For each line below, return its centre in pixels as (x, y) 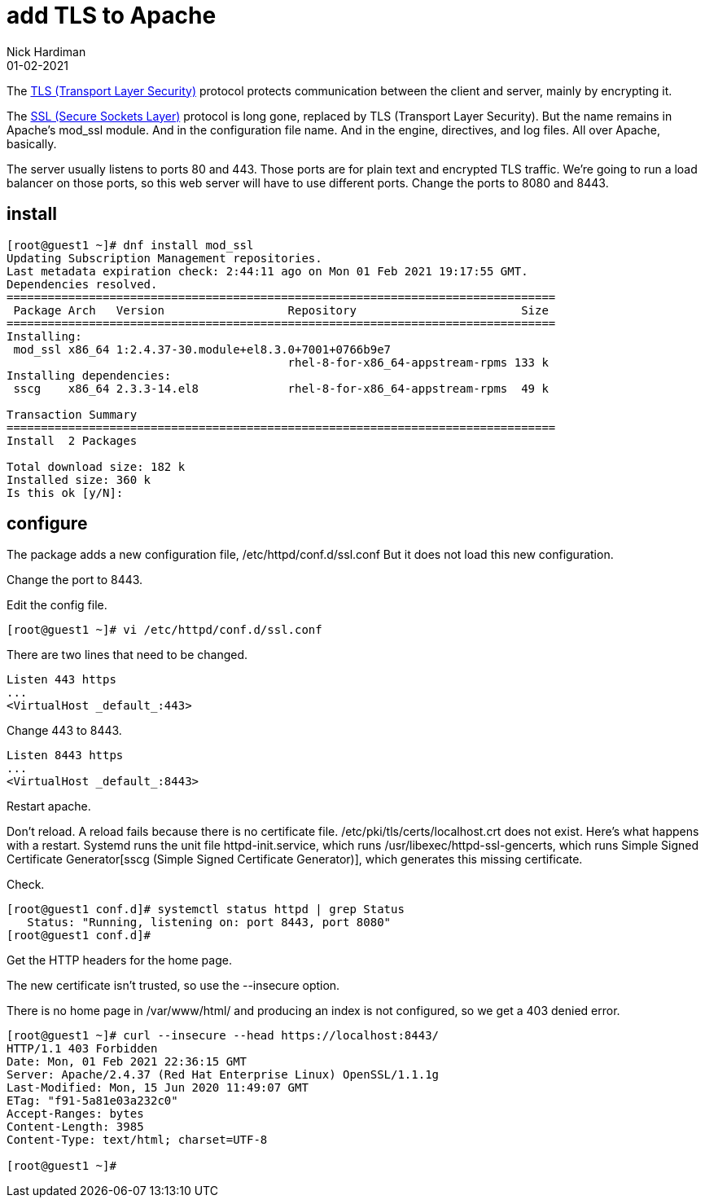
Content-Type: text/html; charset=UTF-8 (137, 1140)
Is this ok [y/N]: (65, 492)
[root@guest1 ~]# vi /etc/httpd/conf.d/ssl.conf (164, 630)
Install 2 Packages (72, 440)
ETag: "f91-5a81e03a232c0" (92, 1101)
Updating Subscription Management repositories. (164, 258)
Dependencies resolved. (82, 284)
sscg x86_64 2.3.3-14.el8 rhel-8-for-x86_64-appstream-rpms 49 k (281, 388)
